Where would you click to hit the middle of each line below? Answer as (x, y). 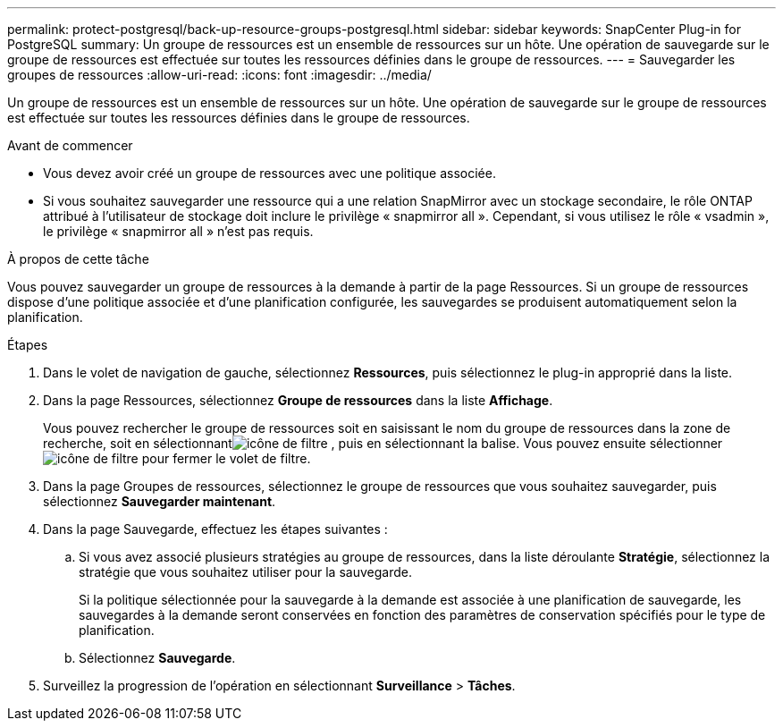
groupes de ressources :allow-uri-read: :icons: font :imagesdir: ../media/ (219, 75)
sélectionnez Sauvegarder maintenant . (160, 501)
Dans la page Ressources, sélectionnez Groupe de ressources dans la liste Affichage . (298, 400)
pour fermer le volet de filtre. (226, 458)
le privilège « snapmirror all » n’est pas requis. (178, 231)
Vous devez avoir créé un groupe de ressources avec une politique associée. (269, 173)
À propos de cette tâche (78, 259)
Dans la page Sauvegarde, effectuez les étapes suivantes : (215, 529)
